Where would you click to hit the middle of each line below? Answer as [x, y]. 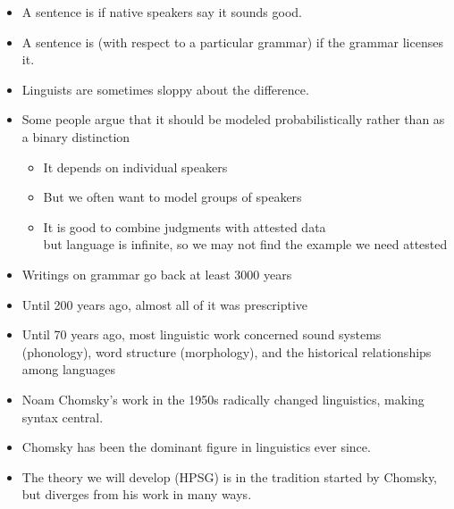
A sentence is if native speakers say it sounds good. [162, 12]
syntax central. [63, 417]
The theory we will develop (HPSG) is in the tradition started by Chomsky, [230, 476]
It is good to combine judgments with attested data [185, 226]
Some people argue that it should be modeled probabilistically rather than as [233, 119]
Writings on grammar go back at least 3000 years [157, 274]
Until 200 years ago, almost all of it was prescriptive [165, 304]
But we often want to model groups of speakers [172, 197]
